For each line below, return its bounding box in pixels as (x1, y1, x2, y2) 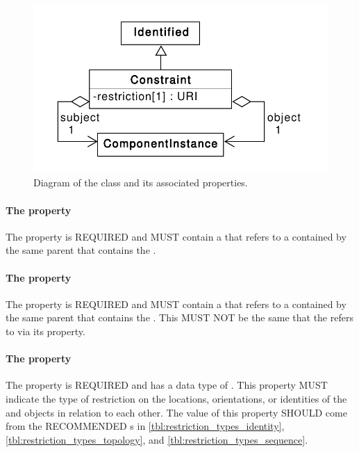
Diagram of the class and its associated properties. (33, 175, 248, 190)
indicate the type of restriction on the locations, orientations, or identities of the (6, 392, 347, 405)
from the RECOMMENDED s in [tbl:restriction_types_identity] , (6, 419, 285, 433)
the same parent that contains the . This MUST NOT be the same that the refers (6, 310, 353, 325)
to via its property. (6, 324, 85, 339)
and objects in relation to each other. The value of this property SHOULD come (6, 405, 347, 419)
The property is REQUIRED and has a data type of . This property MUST (6, 378, 328, 392)
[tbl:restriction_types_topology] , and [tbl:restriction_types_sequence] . (6, 432, 308, 446)
